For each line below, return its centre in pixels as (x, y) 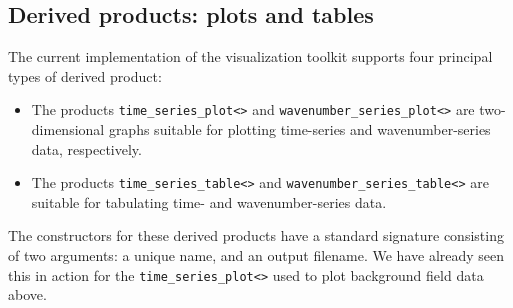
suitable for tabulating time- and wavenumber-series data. (209, 201)
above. (27, 294)
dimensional (68, 129)
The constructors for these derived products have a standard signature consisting (256, 235)
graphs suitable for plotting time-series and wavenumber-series (299, 129)
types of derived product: (85, 75)
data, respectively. (86, 148)
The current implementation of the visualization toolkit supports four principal (250, 56)
